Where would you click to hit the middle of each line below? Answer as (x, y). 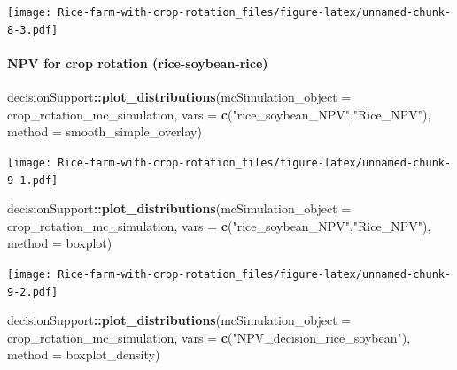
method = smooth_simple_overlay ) (105, 131)
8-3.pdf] (33, 30)
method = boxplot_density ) (84, 355)
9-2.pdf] (33, 292)
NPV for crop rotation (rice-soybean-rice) (138, 62)
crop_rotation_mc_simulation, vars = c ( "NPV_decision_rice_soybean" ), (209, 337)
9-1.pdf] (33, 180)
